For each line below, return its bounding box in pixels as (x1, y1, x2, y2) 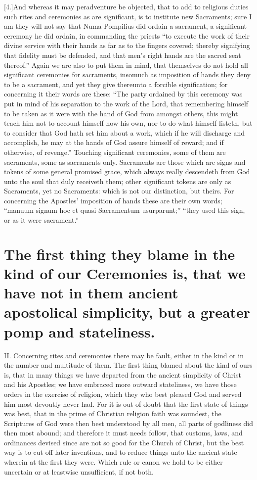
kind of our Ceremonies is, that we (4, 263, 246, 284)
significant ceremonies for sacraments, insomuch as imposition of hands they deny (4, 69, 251, 80)
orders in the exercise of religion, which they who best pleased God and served (4, 388, 242, 399)
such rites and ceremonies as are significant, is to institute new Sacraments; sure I (4, 11, 252, 21)
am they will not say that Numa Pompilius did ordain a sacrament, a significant (4, 21, 247, 31)
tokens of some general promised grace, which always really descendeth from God (4, 166, 250, 177)
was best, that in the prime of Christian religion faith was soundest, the (4, 408, 221, 419)
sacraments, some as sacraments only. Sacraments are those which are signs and (4, 156, 246, 167)
